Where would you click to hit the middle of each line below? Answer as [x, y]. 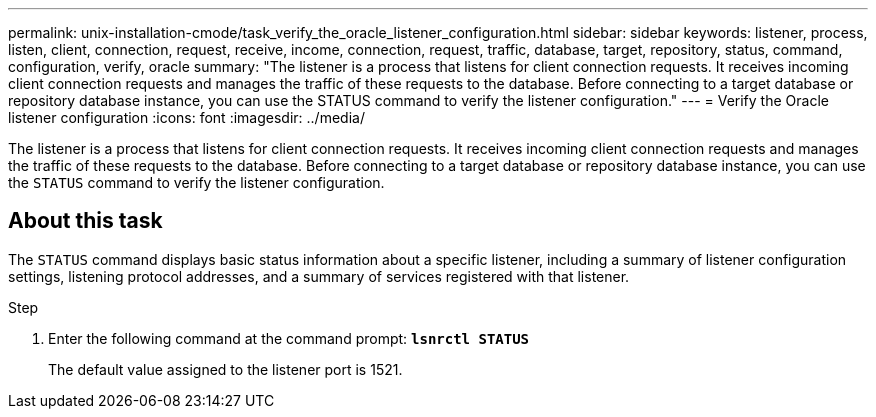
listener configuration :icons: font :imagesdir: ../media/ [186, 117]
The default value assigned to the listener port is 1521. [225, 369]
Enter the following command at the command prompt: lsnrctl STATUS [289, 338]
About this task [85, 221]
